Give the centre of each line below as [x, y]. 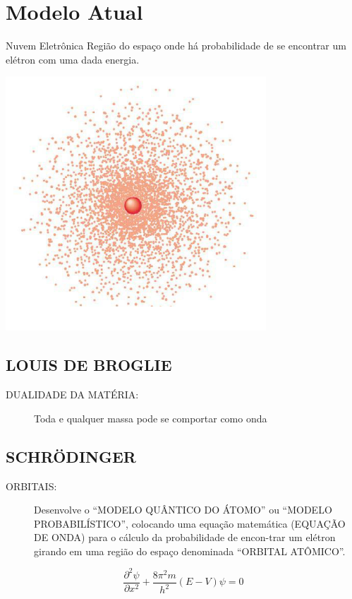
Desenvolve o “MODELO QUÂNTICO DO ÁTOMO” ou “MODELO [183, 510]
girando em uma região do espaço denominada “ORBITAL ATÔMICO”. [190, 551]
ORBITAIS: [31, 486]
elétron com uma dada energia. [73, 59]
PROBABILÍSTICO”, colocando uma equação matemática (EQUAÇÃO [190, 523]
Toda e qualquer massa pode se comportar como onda [151, 418]
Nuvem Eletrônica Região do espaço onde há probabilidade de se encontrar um [176, 46]
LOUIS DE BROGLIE [89, 365]
